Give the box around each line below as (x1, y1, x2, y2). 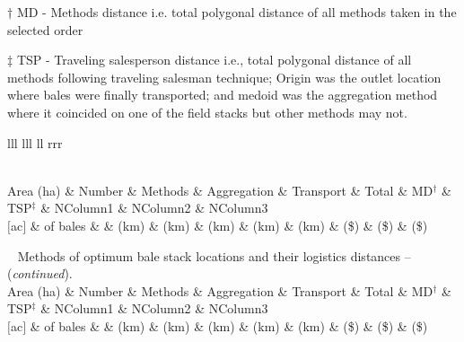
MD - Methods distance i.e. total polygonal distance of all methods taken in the (16, 3, 457, 21)
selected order (7, 20, 83, 39)
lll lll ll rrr (7, 133, 63, 152)
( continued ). (7, 264, 73, 283)
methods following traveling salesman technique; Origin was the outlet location (7, 67, 442, 86)
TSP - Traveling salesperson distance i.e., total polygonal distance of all (16, 50, 412, 69)
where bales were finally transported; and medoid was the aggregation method (7, 85, 438, 104)
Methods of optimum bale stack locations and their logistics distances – (17, 246, 411, 265)
